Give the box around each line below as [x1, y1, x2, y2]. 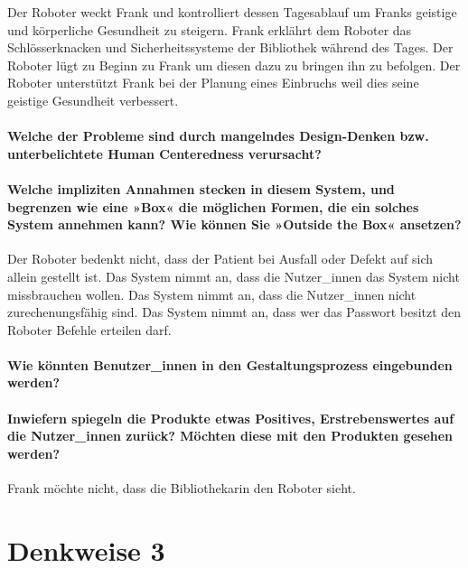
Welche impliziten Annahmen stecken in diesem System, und [7, 179, 395, 198]
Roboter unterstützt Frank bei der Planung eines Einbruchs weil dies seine [7, 73, 419, 92]
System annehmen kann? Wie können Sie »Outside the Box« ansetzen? [7, 215, 462, 234]
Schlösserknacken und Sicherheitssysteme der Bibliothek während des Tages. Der [7, 38, 454, 57]
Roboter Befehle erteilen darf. [7, 320, 172, 339]
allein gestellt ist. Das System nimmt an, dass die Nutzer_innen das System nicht [7, 266, 460, 285]
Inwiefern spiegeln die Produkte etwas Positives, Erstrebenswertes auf [7, 408, 454, 427]
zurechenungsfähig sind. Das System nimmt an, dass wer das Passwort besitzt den [7, 303, 462, 321]
